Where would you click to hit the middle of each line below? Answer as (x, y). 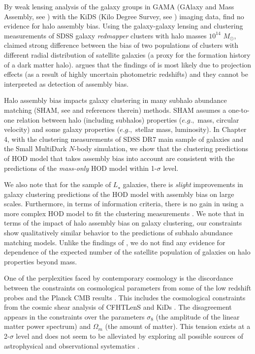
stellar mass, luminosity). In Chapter (191, 129)
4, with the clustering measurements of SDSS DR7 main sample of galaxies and (124, 139)
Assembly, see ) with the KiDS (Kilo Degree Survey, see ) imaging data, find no (124, 16)
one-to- (239, 110)
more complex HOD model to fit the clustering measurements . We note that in (124, 213)
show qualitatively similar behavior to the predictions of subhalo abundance (118, 233)
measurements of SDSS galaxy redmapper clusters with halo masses (105, 35)
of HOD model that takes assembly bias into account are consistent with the (119, 158)
